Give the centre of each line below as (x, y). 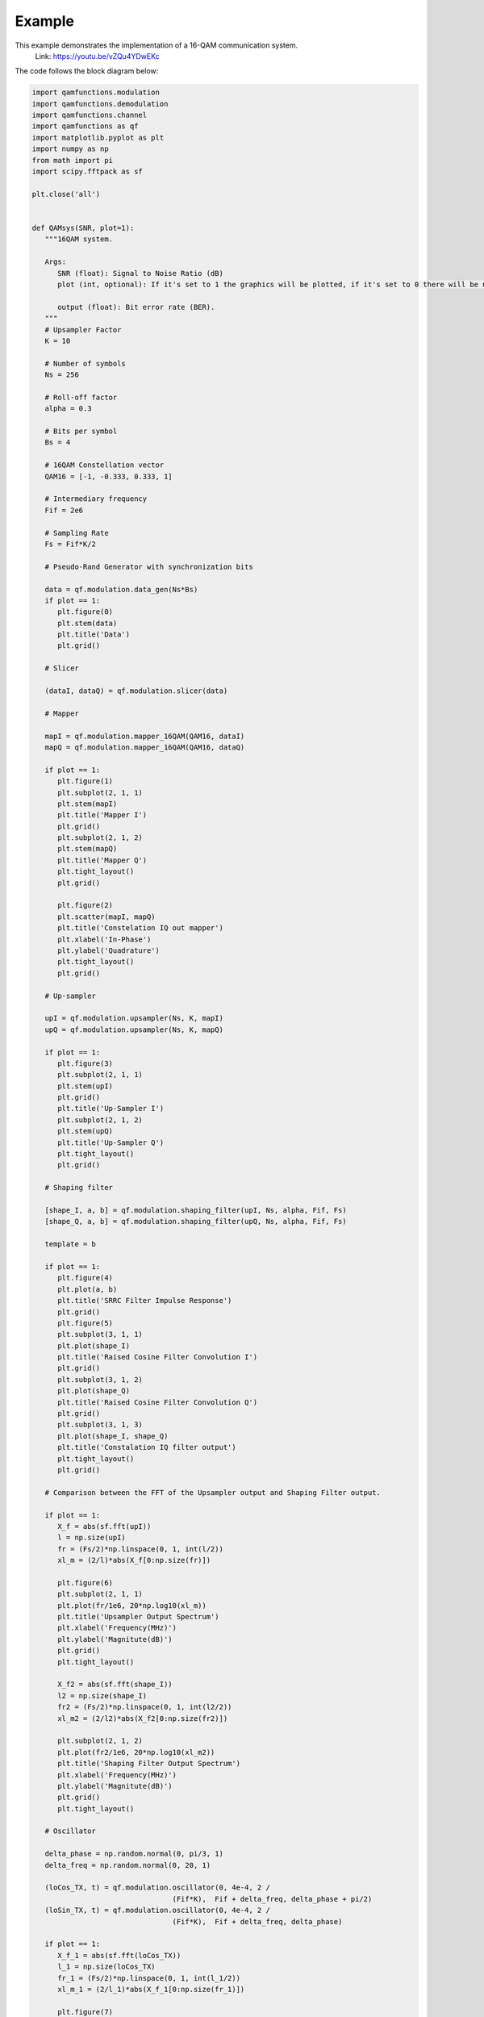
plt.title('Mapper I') (102, 815)
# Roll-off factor (81, 397)
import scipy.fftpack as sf (87, 172)
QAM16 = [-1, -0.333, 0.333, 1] (108, 476)
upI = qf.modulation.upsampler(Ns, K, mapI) (134, 1018)
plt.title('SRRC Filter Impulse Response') (145, 1301)
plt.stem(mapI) (88, 804)
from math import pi (72, 160)
